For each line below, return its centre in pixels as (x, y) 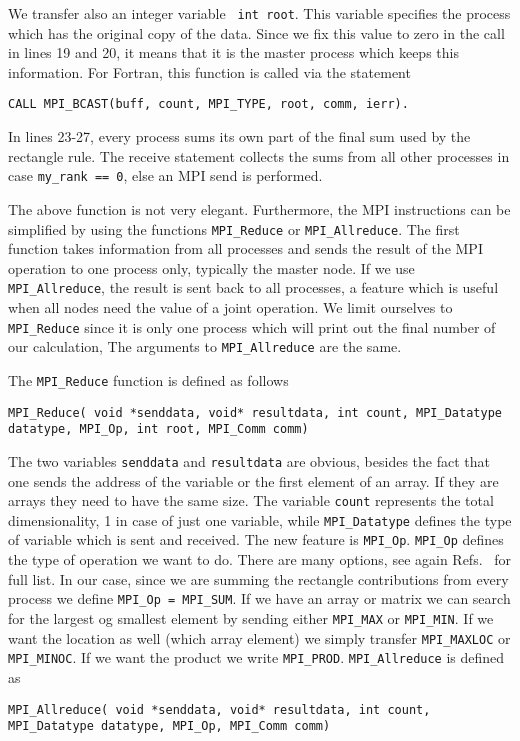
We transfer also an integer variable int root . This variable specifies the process (259, 13)
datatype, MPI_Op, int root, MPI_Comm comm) (158, 429)
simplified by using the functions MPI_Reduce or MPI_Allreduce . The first (234, 228)
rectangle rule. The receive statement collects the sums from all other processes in (259, 155)
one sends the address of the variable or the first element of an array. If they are (253, 480)
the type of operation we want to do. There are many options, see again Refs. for (259, 559)
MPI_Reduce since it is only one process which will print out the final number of (252, 326)
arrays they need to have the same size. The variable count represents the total (251, 500)
